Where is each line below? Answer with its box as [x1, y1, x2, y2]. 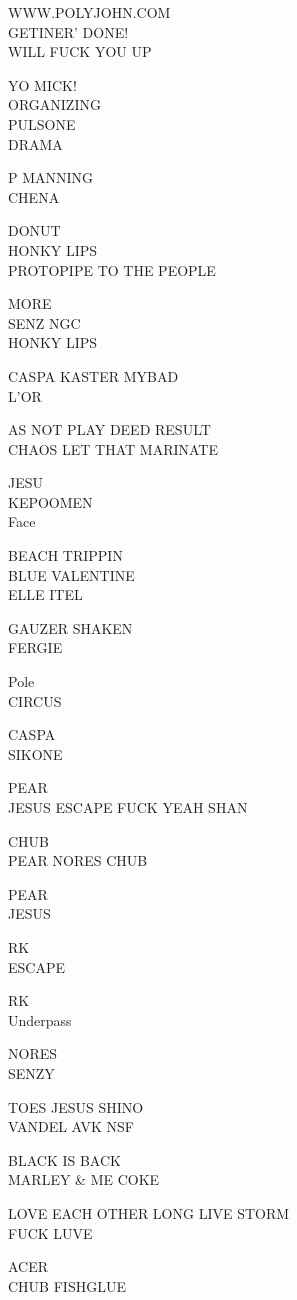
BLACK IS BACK [8, 1149, 121, 1170]
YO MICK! [8, 74, 77, 95]
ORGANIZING [8, 94, 101, 115]
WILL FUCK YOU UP [8, 41, 152, 62]
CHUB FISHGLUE [8, 1275, 126, 1296]
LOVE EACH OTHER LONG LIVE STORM [8, 1202, 290, 1223]
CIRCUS [8, 690, 62, 711]
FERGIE [8, 637, 63, 658]
